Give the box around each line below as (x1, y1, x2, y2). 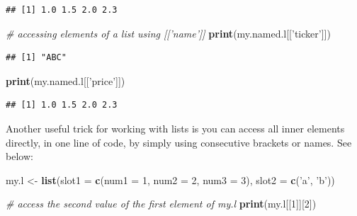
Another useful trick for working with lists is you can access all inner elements (6, 120, 345, 135)
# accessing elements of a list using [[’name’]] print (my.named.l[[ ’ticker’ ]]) (6, 25, 331, 40)
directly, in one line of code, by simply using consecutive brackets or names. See (6, 135, 352, 149)
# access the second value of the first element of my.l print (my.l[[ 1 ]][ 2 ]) (6, 196, 317, 211)
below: (6, 149, 33, 164)
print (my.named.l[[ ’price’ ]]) (6, 73, 125, 88)
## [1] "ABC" (6, 52, 67, 63)
